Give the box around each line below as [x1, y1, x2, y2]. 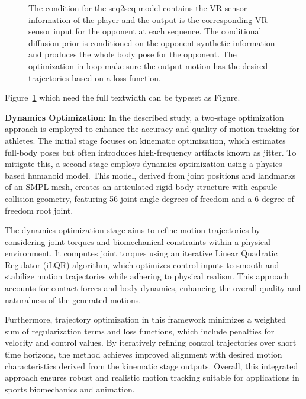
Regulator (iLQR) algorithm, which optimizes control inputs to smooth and [5, 258, 279, 271]
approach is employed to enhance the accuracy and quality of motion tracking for [5, 123, 300, 135]
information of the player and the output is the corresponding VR [28, 13, 268, 25]
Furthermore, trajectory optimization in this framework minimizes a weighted [5, 313, 286, 326]
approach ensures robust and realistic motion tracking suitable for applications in [5, 371, 299, 384]
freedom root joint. [5, 204, 73, 216]
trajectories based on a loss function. [28, 71, 161, 83]
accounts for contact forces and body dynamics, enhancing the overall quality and [5, 282, 301, 294]
